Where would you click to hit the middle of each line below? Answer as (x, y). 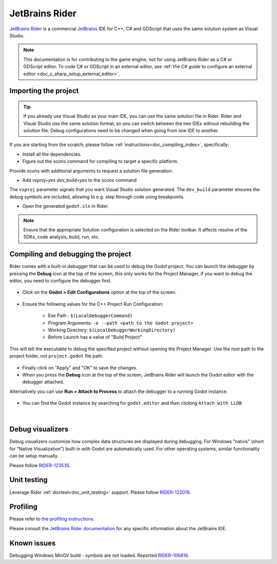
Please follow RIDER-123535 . (40, 465)
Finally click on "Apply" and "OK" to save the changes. (80, 368)
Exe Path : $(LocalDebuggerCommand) (90, 316)
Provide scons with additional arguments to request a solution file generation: (91, 171)
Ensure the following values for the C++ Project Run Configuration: (93, 304)
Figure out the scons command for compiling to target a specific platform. (100, 161)
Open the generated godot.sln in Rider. (66, 206)
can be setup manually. (34, 456)
